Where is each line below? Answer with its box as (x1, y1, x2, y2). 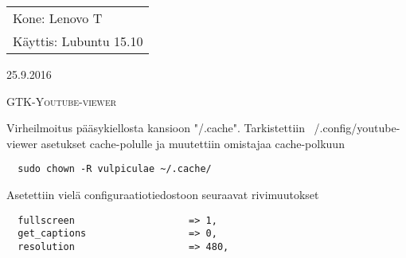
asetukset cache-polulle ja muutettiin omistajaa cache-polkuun (41, 135, 345, 151)
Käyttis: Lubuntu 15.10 (13, 32, 143, 50)
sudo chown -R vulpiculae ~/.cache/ (18, 163, 212, 175)
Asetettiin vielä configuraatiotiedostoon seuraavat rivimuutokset (6, 186, 319, 203)
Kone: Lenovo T (13, 9, 103, 27)
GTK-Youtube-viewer (6, 92, 117, 109)
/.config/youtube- (314, 119, 400, 136)
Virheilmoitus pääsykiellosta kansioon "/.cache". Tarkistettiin (6, 119, 305, 136)
